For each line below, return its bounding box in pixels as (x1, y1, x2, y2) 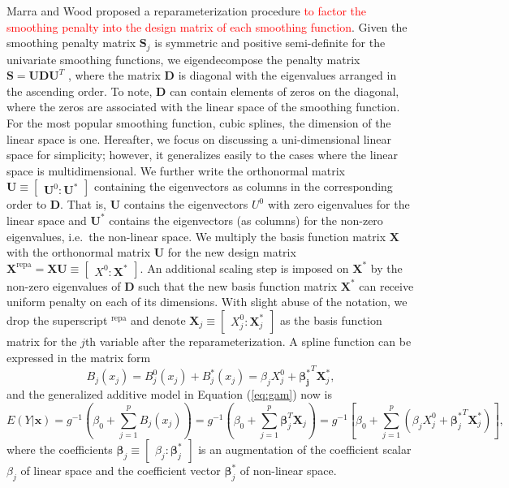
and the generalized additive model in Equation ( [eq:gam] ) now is (6, 385, 332, 402)
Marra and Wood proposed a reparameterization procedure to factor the (6, 2, 367, 19)
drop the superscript (6, 311, 108, 328)
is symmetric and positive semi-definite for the (154, 34, 386, 51)
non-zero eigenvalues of (6, 277, 121, 294)
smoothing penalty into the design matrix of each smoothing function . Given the (6, 18, 408, 35)
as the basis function (279, 311, 382, 328)
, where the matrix (67, 67, 161, 84)
